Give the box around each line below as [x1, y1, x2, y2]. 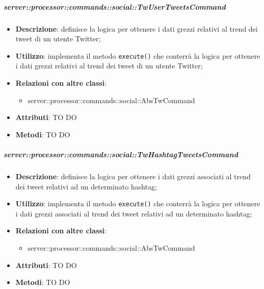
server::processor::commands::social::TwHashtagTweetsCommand [4, 149, 238, 159]
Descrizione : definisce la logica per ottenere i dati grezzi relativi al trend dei [15, 23, 258, 34]
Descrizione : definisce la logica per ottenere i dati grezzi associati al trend [15, 171, 251, 181]
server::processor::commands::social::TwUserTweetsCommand [4, 1, 226, 12]
